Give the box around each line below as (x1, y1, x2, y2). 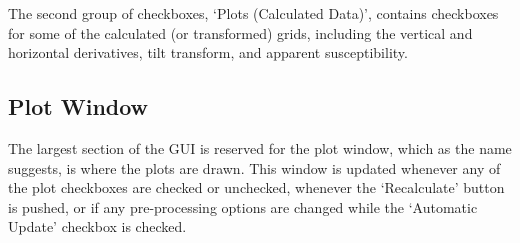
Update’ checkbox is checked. (8, 216, 187, 237)
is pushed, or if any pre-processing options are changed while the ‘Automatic (8, 196, 478, 217)
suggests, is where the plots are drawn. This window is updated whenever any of (8, 157, 501, 178)
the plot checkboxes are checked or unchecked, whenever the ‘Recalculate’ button (8, 177, 505, 198)
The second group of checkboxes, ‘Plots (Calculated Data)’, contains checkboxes (8, 3, 499, 23)
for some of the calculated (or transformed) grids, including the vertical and (8, 22, 473, 43)
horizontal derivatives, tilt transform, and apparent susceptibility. (8, 42, 408, 63)
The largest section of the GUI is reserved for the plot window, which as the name (8, 137, 512, 158)
